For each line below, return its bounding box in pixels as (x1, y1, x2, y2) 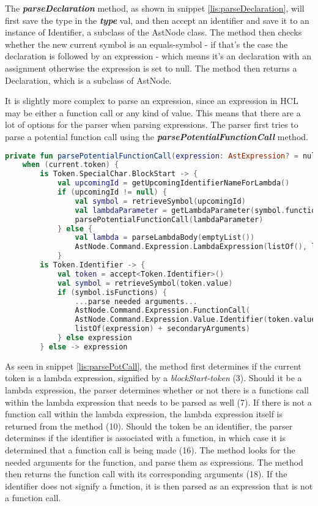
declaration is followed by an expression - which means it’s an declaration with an (5, 50, 311, 62)
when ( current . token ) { (22, 160, 119, 169)
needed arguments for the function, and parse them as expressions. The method (5, 455, 303, 468)
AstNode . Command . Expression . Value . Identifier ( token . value (75, 315, 316, 324)
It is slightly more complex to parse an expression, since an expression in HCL (5, 94, 298, 107)
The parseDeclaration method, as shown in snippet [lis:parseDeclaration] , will (5, 2, 305, 14)
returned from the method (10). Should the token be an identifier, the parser (5, 419, 293, 432)
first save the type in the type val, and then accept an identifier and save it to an (5, 13, 309, 26)
